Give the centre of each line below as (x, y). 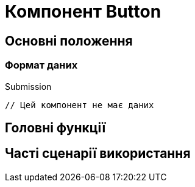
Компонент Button (83, 12)
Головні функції (55, 127)
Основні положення (69, 41)
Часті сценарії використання (98, 154)
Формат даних (41, 65)
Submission (28, 86)
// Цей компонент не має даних (80, 105)
